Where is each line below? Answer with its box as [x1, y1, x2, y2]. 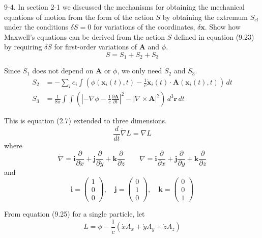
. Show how [205, 21, 241, 32]
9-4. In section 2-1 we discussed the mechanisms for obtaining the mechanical [4, 2, 245, 12]
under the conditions [4, 21, 69, 32]
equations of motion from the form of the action [4, 11, 154, 22]
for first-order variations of [54, 41, 137, 52]
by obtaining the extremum [162, 11, 248, 22]
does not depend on [32, 65, 94, 76]
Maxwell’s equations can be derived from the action [4, 31, 165, 42]
